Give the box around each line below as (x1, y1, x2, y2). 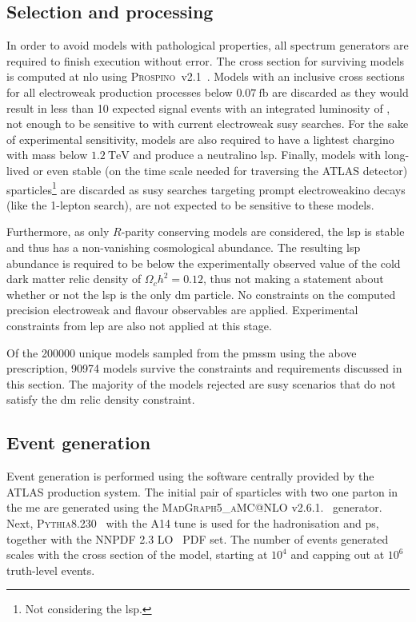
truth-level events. (6, 561, 95, 578)
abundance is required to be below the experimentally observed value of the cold (6, 254, 401, 271)
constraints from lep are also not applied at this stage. (6, 317, 272, 333)
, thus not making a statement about (203, 270, 384, 287)
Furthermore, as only (6, 223, 110, 240)
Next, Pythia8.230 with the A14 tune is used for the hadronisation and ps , (6, 514, 379, 531)
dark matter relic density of (6, 270, 142, 287)
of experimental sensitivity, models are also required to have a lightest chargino (6, 130, 394, 147)
